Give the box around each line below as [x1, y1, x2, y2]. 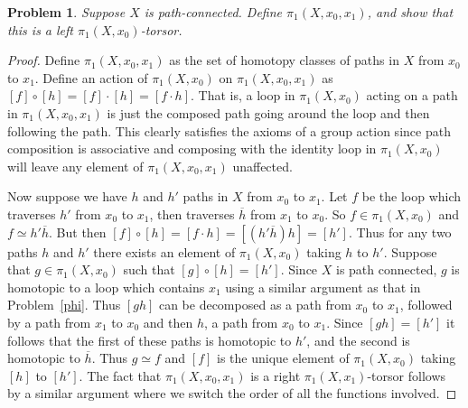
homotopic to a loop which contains [7, 277, 205, 296]
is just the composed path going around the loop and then [107, 103, 430, 122]
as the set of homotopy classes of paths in [169, 51, 399, 70]
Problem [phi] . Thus [7, 295, 121, 314]
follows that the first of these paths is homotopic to [7, 330, 292, 349]
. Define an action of [34, 68, 148, 87]
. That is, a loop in [191, 86, 295, 105]
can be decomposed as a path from [158, 295, 351, 314]
